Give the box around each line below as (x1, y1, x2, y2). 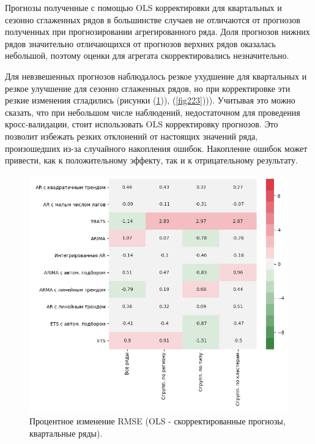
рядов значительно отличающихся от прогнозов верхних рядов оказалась (5, 37, 276, 50)
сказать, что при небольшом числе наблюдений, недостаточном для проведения (5, 105, 300, 118)
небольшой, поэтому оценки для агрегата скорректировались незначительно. (5, 49, 289, 62)
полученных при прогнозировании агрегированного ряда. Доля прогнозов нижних (5, 25, 310, 38)
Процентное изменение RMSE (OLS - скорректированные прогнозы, (29, 415, 286, 427)
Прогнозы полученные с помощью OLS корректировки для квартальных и (5, 1, 282, 13)
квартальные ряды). (29, 426, 103, 439)
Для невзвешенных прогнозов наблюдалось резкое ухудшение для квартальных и (5, 69, 307, 82)
